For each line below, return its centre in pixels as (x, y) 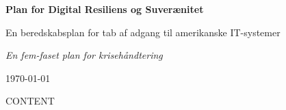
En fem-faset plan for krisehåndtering (84, 55)
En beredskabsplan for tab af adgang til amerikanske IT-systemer (143, 32)
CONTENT (30, 101)
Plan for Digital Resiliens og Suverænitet (105, 9)
